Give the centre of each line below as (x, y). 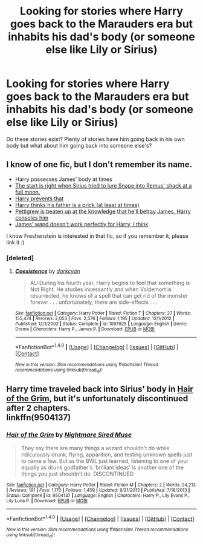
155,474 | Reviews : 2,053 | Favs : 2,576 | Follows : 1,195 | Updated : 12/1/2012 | (95, 319)
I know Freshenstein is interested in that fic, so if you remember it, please (97, 236)
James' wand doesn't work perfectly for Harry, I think (82, 224)
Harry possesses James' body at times (64, 179)
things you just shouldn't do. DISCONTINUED (77, 474)
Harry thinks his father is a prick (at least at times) (77, 205)
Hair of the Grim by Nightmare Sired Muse (69, 435)
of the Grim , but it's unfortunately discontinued (97, 398)
